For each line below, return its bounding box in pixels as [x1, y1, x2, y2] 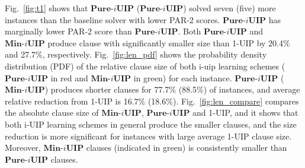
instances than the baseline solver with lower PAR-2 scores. [5, 13, 220, 26]
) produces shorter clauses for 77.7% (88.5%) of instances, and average [44, 83, 300, 96]
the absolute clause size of [5, 106, 99, 119]
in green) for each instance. [133, 71, 232, 84]
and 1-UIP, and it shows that [192, 106, 298, 119]
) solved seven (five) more [183, 2, 276, 14]
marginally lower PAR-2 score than [5, 25, 132, 37]
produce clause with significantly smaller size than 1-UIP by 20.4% [47, 36, 290, 49]
